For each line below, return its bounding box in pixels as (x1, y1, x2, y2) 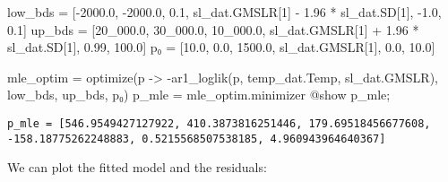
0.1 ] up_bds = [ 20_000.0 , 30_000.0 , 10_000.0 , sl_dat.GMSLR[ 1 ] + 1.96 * (7, 20, 419, 39)
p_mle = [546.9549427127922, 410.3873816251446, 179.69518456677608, (7, 117, 431, 130)
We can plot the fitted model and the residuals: (7, 158, 267, 177)
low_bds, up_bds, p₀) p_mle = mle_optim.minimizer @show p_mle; (7, 85, 391, 104)
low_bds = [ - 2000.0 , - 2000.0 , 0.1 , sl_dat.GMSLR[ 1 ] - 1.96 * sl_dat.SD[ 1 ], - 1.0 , (7, 3, 442, 21)
